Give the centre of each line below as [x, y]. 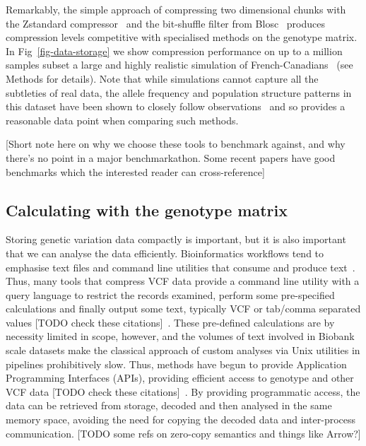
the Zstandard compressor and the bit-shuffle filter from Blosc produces [165, 23]
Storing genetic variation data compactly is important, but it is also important [176, 239]
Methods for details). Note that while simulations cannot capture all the [162, 78]
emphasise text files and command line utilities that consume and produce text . [181, 267]
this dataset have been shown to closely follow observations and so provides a [176, 106]
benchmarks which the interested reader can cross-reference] [135, 171]
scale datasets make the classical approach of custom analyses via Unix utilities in [183, 350]
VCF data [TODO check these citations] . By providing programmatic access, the [183, 391]
